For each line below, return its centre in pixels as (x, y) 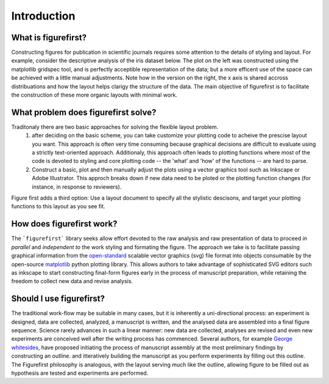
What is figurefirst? (49, 38)
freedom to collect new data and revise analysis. (72, 281)
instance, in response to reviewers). (77, 187)
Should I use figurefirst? (58, 299)
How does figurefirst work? (65, 224)
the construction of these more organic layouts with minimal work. (94, 95)
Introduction (43, 16)
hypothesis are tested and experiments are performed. (80, 373)
